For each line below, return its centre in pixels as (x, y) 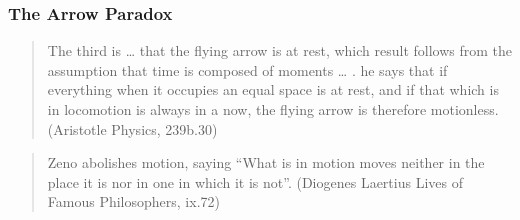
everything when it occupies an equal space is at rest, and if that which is (273, 89)
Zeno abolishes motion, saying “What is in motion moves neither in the (266, 162)
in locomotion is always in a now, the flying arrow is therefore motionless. (273, 109)
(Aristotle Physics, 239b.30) (132, 128)
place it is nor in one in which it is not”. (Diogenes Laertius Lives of (255, 181)
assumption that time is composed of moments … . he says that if (247, 69)
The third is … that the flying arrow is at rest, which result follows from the (280, 50)
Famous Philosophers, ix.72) (133, 201)
